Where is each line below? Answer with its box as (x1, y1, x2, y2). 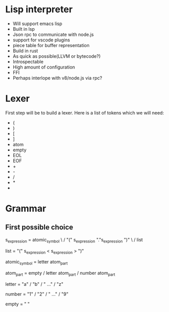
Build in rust (12, 48, 38, 54)
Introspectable (12, 58, 44, 64)
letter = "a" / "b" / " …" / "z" (5, 281, 64, 287)
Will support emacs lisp (12, 20, 62, 27)
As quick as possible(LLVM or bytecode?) (12, 53, 101, 59)
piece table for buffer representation (12, 42, 90, 48)
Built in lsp (12, 26, 35, 32)
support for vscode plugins (12, 37, 70, 43)
